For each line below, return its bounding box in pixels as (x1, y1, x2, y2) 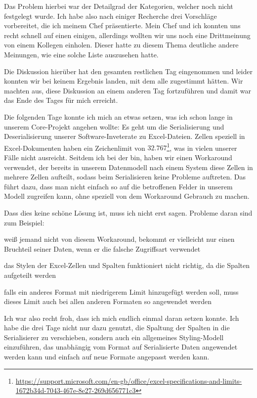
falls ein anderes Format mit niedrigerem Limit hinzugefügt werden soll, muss (4, 286, 239, 297)
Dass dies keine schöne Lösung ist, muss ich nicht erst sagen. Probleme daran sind (4, 207, 253, 218)
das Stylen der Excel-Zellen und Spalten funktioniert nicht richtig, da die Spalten (4, 260, 250, 270)
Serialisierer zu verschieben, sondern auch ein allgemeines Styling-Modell (4, 332, 224, 342)
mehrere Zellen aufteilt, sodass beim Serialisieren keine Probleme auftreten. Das (4, 172, 246, 182)
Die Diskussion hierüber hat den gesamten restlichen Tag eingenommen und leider (4, 66, 253, 76)
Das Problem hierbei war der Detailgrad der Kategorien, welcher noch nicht (4, 1, 233, 11)
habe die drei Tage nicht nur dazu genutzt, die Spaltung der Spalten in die (4, 322, 230, 333)
